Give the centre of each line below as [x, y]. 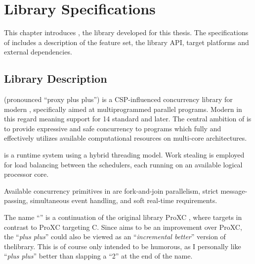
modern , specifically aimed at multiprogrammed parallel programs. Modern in [123, 109]
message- [234, 190]
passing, [16, 200]
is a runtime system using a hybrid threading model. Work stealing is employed [124, 155]
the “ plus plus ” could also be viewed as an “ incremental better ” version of [115, 237]
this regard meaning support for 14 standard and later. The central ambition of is [128, 119]
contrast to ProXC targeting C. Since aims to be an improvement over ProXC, [123, 227]
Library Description [56, 79]
